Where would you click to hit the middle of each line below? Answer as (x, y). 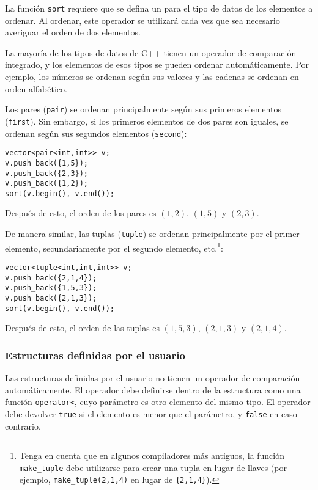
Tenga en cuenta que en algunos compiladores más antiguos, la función (152, 455)
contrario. (23, 426)
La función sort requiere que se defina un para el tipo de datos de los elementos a (159, 8)
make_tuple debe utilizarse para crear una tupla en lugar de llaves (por (153, 467)
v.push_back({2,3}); (47, 173)
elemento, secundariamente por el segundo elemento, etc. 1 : (114, 247)
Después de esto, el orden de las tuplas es (83, 328)
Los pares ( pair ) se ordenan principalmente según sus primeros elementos (143, 109)
